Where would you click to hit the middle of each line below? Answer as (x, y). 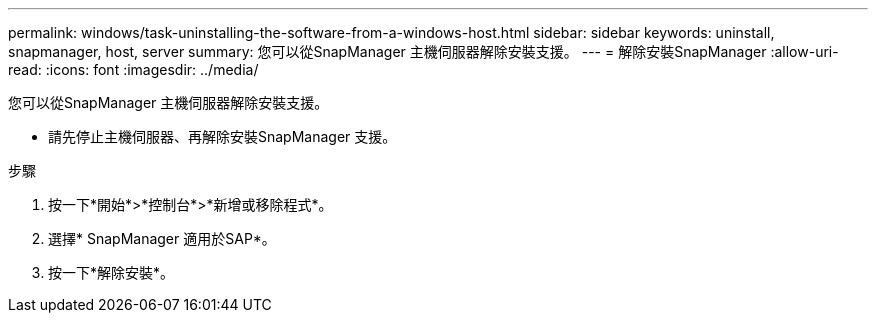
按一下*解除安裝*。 (111, 272)
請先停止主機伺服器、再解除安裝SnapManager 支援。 (222, 136)
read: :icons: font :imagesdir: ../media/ (133, 69)
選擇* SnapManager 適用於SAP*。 (162, 238)
